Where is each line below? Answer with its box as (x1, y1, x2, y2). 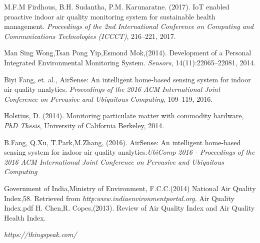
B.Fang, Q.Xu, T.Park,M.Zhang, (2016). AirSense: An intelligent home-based (4, 137, 241, 147)
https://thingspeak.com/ (4, 229, 77, 240)
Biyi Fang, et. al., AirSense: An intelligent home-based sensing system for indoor (4, 74, 251, 84)
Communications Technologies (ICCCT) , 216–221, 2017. (4, 30, 176, 41)
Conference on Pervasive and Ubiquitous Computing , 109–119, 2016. (4, 93, 213, 104)
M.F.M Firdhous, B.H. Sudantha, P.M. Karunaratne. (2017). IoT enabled (4, 1, 229, 11)
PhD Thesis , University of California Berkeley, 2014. (4, 120, 164, 130)
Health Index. (4, 212, 46, 223)
